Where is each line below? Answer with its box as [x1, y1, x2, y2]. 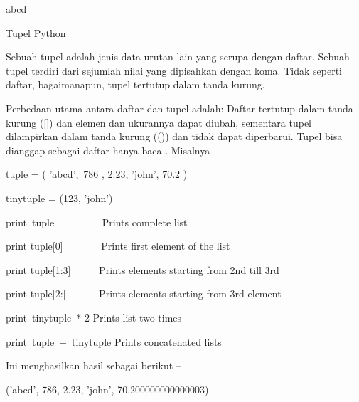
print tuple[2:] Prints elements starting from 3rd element [6, 286, 282, 301]
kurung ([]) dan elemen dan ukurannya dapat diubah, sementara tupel [6, 115, 311, 129]
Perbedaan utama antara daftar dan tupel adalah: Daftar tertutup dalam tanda [6, 100, 353, 115]
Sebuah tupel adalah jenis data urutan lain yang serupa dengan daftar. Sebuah [6, 49, 350, 64]
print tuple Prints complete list [6, 214, 188, 229]
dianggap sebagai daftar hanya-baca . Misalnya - [6, 142, 217, 157]
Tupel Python [6, 25, 66, 40]
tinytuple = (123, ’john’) [6, 190, 113, 205]
